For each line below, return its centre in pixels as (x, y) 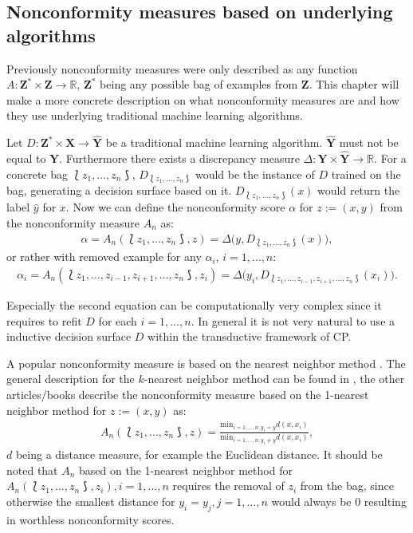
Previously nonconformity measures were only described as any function (182, 68)
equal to (26, 158)
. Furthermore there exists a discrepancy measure (179, 158)
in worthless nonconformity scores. (90, 519)
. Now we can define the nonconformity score (175, 207)
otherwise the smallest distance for (91, 501)
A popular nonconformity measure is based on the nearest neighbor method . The (206, 363)
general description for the (71, 379)
